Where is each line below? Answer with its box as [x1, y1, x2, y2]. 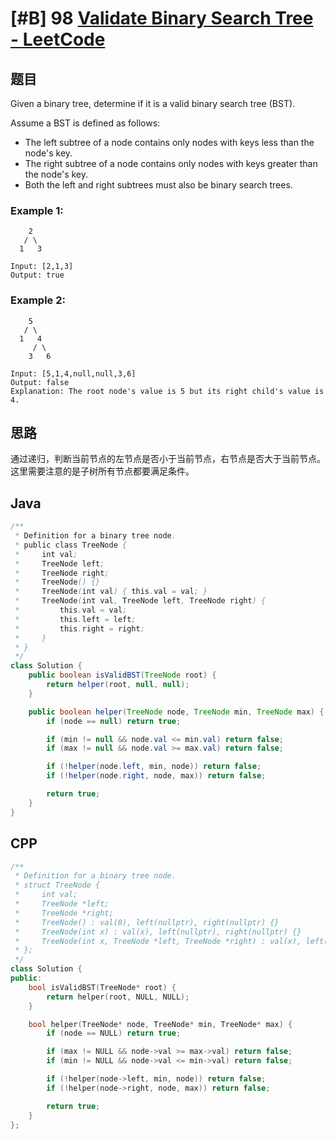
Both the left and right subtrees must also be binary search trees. [24, 179, 293, 191]
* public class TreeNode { [14, 540, 128, 550]
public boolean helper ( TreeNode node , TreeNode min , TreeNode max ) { [28, 707, 325, 717]
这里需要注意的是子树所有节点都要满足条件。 [10, 465, 195, 477]
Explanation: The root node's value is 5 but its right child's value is [10, 386, 325, 396]
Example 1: [10, 203, 64, 217]
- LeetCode [10, 28, 106, 51]
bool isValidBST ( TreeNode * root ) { [28, 982, 177, 992]
